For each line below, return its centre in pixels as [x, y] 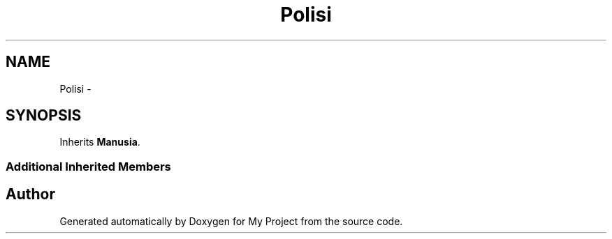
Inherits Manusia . [100, 142]
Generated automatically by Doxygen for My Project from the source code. [231, 221]
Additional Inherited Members [88, 166]
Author [30, 194]
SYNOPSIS [44, 116]
